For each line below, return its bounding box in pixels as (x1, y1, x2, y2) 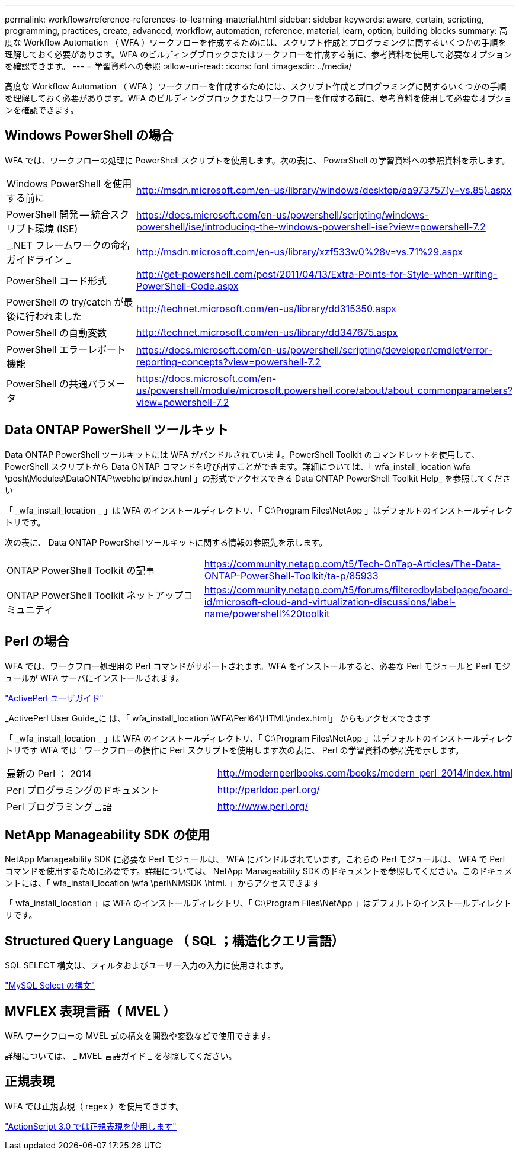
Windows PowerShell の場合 (5, 128, 174, 143)
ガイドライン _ (7, 253, 71, 265)
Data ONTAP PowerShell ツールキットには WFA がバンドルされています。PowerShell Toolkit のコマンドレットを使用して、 (5, 449, 480, 460)
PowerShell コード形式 (7, 274, 107, 287)
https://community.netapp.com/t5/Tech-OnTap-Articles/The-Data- (204, 557, 501, 570)
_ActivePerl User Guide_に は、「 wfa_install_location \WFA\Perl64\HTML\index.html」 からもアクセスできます (5, 713, 431, 723)
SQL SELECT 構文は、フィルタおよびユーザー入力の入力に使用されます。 (5, 960, 289, 971)
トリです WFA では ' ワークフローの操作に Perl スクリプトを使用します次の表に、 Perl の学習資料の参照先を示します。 (5, 745, 464, 755)
